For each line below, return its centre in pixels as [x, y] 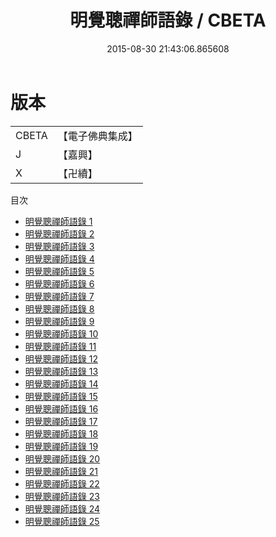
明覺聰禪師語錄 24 [62, 508]
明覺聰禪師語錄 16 [61, 408]
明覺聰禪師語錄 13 [61, 371]
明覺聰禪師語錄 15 [61, 396]
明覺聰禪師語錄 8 [59, 308]
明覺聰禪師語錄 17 [61, 421]
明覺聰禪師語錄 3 [59, 246]
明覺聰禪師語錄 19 [61, 446]
